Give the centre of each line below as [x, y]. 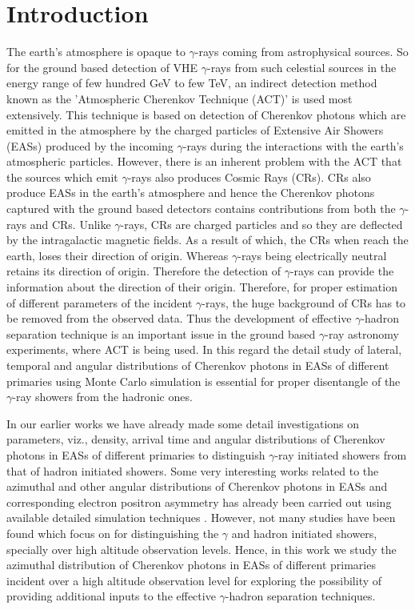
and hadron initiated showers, [304, 533]
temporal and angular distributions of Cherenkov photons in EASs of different [198, 365]
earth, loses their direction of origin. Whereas [118, 255]
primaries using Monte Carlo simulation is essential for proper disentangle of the [204, 381]
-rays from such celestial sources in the [302, 67]
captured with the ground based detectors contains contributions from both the [201, 209]
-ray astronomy [362, 333]
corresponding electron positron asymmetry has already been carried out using [199, 502]
